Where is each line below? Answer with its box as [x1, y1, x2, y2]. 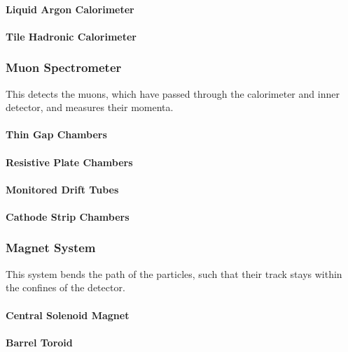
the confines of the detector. [6, 280, 125, 295]
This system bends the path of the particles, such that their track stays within [6, 266, 342, 281]
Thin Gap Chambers [6, 127, 107, 142]
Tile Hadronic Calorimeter [6, 29, 137, 43]
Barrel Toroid [6, 335, 73, 349]
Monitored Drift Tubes [6, 182, 119, 196]
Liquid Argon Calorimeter [6, 1, 134, 16]
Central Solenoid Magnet [6, 307, 130, 322]
